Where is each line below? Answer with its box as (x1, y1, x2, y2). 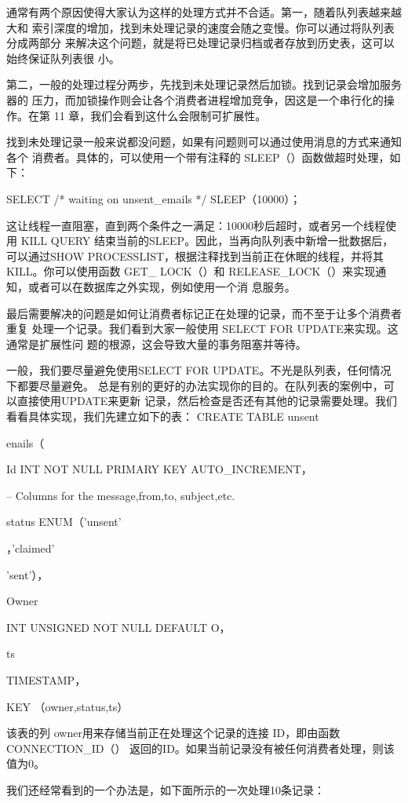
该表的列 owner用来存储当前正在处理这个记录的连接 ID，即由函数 (6, 725, 341, 741)
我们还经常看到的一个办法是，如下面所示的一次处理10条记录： (6, 781, 325, 798)
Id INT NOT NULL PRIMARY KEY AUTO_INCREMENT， (6, 461, 312, 477)
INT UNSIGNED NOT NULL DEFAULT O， (6, 619, 231, 635)
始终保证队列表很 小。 (6, 49, 120, 66)
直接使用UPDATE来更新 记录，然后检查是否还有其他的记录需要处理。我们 (16, 392, 397, 409)
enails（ (6, 434, 45, 451)
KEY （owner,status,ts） (6, 698, 129, 714)
